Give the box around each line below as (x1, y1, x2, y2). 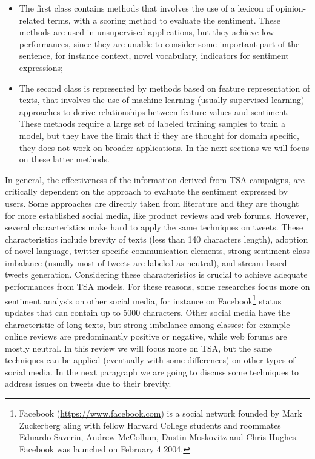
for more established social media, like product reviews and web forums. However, (5, 209, 309, 221)
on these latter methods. (19, 153, 110, 166)
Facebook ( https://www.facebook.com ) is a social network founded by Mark (19, 407, 302, 420)
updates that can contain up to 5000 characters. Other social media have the (5, 306, 290, 318)
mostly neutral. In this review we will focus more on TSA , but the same (5, 341, 273, 354)
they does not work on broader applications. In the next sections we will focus (19, 141, 310, 153)
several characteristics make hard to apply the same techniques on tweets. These (5, 221, 303, 233)
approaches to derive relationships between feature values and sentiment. (19, 105, 290, 118)
